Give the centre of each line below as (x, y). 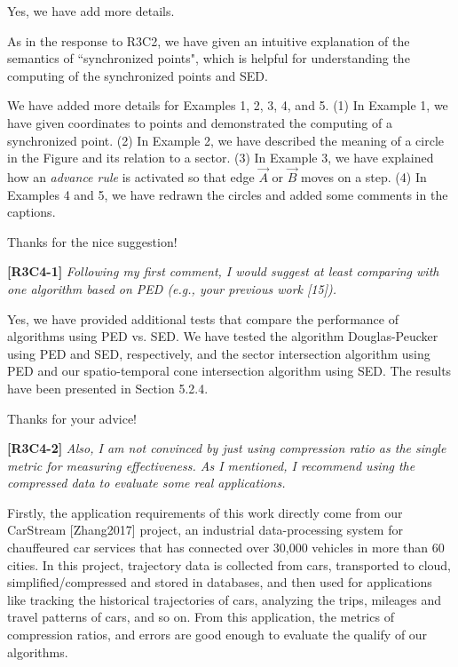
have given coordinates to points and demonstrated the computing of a (200, 122)
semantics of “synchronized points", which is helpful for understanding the (209, 58)
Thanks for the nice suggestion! (92, 241)
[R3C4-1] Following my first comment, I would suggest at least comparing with (223, 271)
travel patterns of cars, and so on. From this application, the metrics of (201, 617)
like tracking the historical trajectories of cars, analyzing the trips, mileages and (225, 599)
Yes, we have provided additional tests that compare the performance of (203, 318)
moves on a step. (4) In (364, 176)
